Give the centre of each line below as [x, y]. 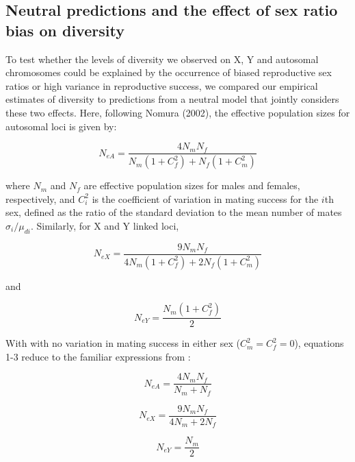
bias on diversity [65, 30]
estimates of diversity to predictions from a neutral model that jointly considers [172, 99]
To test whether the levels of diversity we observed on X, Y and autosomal [162, 59]
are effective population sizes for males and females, [192, 185]
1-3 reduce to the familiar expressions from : [98, 356]
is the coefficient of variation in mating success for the [205, 198]
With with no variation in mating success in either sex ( [123, 343]
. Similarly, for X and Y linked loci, [105, 225]
